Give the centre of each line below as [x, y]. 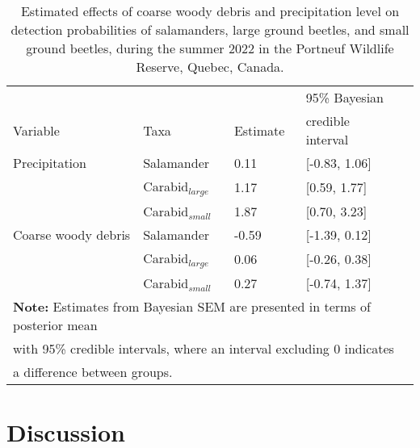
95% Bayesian [344, 97]
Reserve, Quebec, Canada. [210, 67]
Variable [36, 130]
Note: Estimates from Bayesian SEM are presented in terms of [192, 306]
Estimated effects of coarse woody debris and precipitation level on [210, 11]
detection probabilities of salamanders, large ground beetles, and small [210, 29]
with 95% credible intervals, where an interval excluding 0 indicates [204, 348]
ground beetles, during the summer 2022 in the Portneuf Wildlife [210, 48]
